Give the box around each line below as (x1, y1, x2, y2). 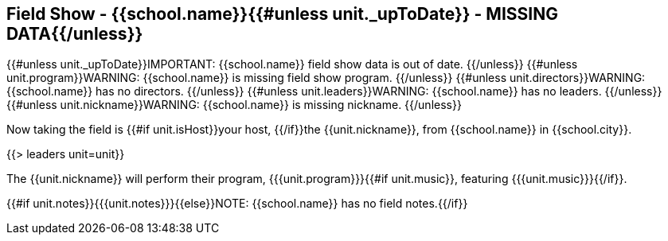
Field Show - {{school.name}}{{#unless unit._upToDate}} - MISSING (6, 4, 558, 24)
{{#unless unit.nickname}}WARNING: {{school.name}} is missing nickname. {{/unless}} (6, 98, 462, 112)
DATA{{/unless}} (6, 24, 143, 44)
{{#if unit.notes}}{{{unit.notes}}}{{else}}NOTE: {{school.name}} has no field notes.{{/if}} (6, 196, 468, 211)
